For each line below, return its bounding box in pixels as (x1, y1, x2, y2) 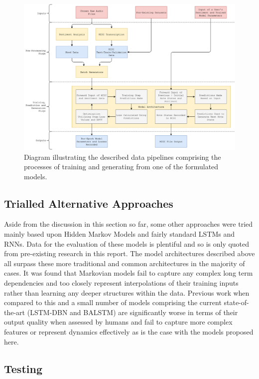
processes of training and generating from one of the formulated (24, 161, 219, 172)
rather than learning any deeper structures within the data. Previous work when (4, 287, 250, 298)
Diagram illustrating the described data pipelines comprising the (24, 151, 221, 162)
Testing (4, 361, 42, 376)
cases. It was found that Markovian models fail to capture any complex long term (4, 268, 253, 278)
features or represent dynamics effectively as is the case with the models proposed (4, 327, 254, 337)
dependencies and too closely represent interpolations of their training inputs (4, 278, 239, 288)
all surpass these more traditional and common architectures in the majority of (4, 258, 245, 268)
